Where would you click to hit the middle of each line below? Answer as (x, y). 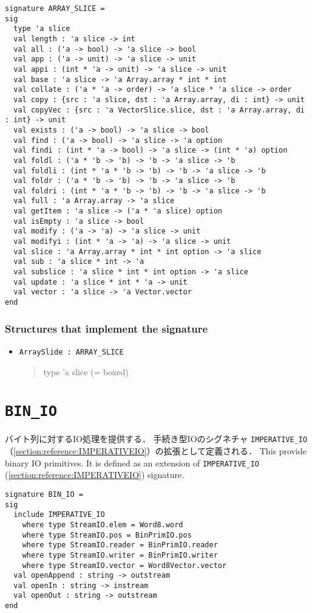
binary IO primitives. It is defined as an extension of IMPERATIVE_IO (132, 462)
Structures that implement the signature (107, 328)
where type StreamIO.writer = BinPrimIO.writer (120, 555)
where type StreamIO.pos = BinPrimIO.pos (107, 535)
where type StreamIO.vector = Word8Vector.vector (124, 565)
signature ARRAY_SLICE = (55, 9)
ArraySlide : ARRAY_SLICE (71, 352)
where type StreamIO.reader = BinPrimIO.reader (120, 545)
